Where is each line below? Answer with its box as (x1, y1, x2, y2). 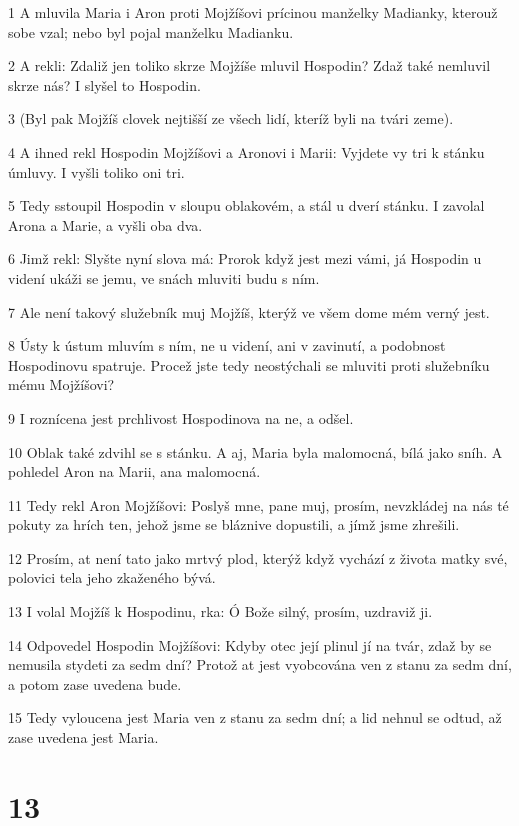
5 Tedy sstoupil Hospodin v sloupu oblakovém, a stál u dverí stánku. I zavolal (8, 195, 485, 216)
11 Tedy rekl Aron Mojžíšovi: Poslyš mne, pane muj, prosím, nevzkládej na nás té (8, 494, 509, 515)
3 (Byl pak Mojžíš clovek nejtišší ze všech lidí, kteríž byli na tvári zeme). (8, 108, 454, 129)
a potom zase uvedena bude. (8, 673, 182, 694)
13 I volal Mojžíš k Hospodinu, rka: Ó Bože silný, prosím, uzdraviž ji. (8, 601, 433, 622)
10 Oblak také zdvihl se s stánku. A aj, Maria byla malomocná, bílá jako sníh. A (8, 441, 503, 462)
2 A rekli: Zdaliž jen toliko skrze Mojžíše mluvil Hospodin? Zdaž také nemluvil (8, 55, 491, 76)
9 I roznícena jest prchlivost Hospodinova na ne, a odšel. (8, 407, 354, 428)
